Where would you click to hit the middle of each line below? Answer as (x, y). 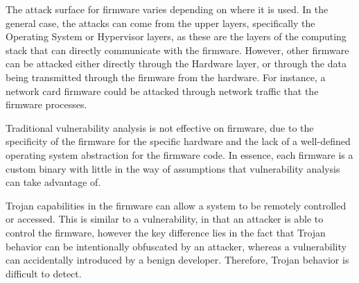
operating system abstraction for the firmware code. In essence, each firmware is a (179, 154)
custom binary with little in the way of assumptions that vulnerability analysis (173, 168)
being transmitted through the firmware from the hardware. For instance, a (166, 77)
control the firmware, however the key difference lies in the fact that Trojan (166, 232)
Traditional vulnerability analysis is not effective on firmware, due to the (160, 127)
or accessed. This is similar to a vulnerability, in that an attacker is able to (165, 219)
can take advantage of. (53, 182)
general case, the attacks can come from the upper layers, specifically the (160, 23)
